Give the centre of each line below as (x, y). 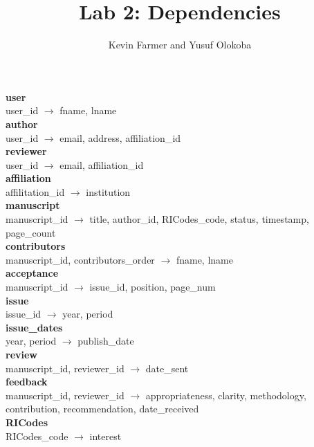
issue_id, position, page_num (153, 287)
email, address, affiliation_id (120, 137)
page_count (31, 232)
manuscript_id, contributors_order (80, 259)
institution (108, 191)
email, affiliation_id (102, 164)
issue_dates (34, 327)
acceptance (32, 273)
